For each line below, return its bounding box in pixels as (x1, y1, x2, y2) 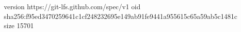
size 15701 (4, 20, 34, 31)
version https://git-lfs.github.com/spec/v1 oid (4, 1, 141, 11)
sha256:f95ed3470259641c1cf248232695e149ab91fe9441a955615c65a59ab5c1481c (4, 11, 238, 21)
